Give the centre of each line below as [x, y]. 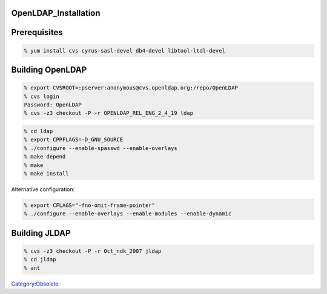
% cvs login [42, 96]
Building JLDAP [41, 233]
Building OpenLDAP [49, 70]
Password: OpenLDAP [53, 105]
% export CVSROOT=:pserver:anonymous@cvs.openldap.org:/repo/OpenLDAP [131, 88]
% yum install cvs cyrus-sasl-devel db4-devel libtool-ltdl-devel [124, 51]
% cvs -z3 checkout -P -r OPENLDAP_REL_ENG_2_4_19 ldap [109, 113]
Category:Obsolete [35, 284]
